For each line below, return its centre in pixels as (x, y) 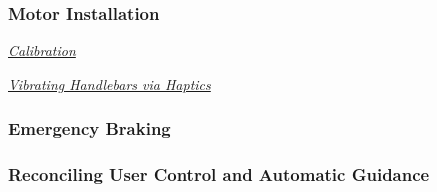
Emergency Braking (89, 128)
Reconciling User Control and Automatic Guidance (219, 174)
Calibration (42, 50)
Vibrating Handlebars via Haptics (109, 83)
